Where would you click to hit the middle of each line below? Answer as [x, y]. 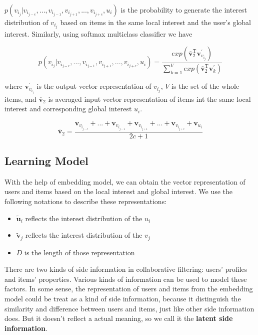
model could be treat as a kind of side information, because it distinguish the [123, 299]
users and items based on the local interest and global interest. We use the [119, 191]
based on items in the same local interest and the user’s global [156, 22]
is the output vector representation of [94, 86]
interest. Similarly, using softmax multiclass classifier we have [98, 34]
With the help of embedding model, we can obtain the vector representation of [125, 181]
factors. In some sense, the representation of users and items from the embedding [129, 289]
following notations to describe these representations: [86, 201]
